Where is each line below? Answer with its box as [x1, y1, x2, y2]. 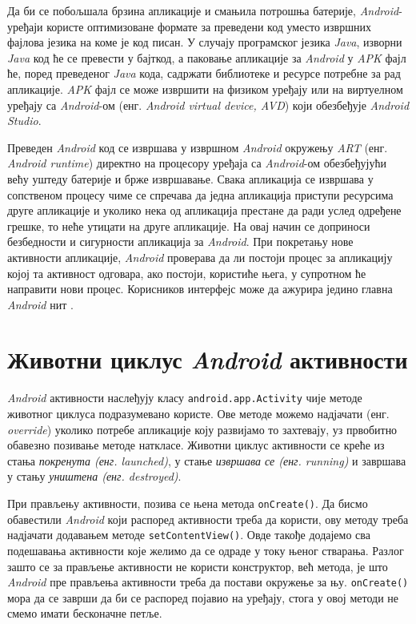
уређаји [7, 18, 43, 34]
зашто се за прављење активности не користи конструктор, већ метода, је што [7, 558, 388, 574]
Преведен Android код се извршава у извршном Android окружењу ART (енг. [7, 139, 388, 155]
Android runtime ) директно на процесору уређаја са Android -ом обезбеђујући [7, 155, 386, 171]
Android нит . [7, 296, 74, 312]
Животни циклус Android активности [7, 343, 408, 376]
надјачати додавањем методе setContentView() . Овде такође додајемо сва [7, 526, 370, 543]
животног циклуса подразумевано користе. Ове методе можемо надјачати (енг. [7, 405, 390, 422]
